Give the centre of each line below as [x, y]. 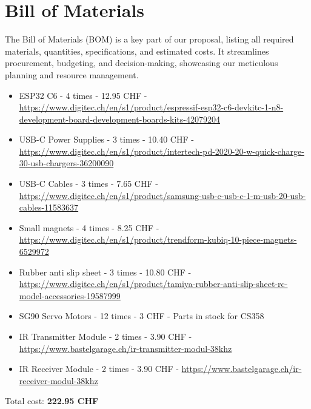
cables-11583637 [49, 207]
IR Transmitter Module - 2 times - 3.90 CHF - [105, 336]
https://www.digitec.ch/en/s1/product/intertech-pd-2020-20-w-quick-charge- [162, 151]
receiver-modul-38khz [59, 380]
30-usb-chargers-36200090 [66, 163]
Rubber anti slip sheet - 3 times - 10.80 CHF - [105, 272]
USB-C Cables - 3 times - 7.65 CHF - [89, 184]
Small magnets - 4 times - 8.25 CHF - [89, 227]
